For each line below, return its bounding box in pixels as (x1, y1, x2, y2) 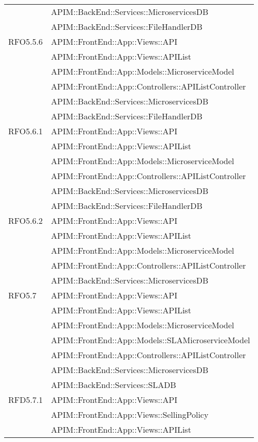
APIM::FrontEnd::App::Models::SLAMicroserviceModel (51, 334, 250, 346)
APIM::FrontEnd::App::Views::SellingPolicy (51, 409, 209, 420)
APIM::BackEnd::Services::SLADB (51, 379, 176, 391)
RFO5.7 (8, 289, 36, 301)
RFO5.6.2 (8, 215, 43, 226)
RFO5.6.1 (8, 125, 43, 137)
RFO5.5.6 (8, 36, 43, 47)
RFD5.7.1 (8, 394, 43, 405)
